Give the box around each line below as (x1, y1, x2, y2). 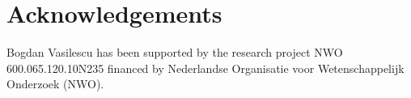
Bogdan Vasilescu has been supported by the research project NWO (6, 44, 343, 61)
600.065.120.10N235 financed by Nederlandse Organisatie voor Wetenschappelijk (6, 59, 405, 76)
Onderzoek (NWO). (6, 75, 104, 92)
